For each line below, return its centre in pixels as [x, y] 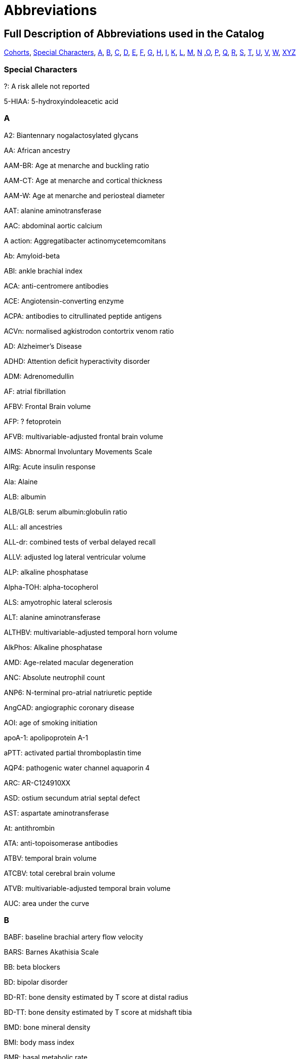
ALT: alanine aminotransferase [52, 617]
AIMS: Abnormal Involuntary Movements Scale [78, 451]
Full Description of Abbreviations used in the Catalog [134, 34]
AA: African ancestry [37, 150]
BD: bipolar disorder [36, 982]
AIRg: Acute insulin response [50, 466]
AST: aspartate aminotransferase [56, 813]
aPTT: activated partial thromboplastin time [73, 752]
